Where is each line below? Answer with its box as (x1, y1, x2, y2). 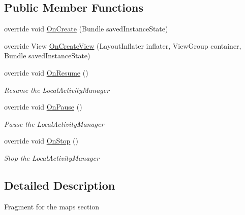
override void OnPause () (4, 101, 82, 112)
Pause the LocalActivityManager (4, 118, 104, 129)
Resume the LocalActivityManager (4, 84, 110, 95)
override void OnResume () (4, 67, 88, 78)
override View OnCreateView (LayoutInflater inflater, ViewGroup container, (4, 40, 241, 51)
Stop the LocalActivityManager (4, 152, 99, 163)
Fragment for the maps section (4, 201, 100, 211)
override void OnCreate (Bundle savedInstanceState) (4, 23, 168, 34)
